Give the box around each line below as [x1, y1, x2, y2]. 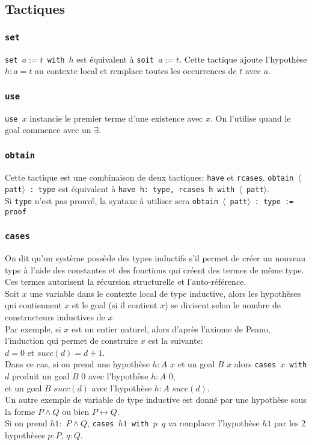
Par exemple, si [5, 322, 61, 335]
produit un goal [11, 370, 70, 382]
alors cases [234, 358, 277, 370]
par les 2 [274, 417, 306, 429]
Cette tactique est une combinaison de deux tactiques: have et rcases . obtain [5, 170, 294, 183]
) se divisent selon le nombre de [165, 299, 281, 311]
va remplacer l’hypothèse [168, 417, 260, 429]
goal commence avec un [5, 123, 91, 136]
